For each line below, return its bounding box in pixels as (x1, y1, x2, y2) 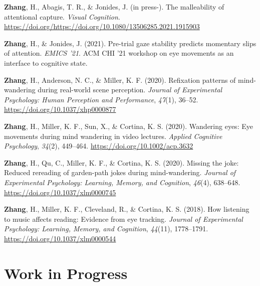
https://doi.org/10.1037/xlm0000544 (4, 233, 116, 243)
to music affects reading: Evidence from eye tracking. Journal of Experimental (4, 213, 243, 224)
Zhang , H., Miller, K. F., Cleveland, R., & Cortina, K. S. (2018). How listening (4, 204, 249, 214)
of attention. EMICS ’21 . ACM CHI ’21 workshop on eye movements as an (4, 48, 234, 58)
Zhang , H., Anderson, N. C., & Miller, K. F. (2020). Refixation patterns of (4, 74, 236, 85)
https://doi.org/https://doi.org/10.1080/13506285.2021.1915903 (4, 21, 200, 32)
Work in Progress (4, 262, 128, 283)
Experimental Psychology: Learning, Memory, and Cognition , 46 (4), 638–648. (4, 177, 240, 187)
